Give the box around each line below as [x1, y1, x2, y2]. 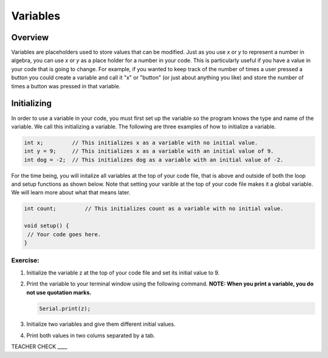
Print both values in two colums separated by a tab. [26, 332, 155, 339]
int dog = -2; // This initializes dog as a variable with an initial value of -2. [24, 156, 284, 163]
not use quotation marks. [26, 289, 92, 296]
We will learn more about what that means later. [11, 189, 131, 196]
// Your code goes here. [27, 231, 101, 237]
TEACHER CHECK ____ [11, 343, 67, 350]
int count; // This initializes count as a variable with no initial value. [24, 205, 284, 212]
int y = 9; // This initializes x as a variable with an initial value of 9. [24, 148, 275, 155]
